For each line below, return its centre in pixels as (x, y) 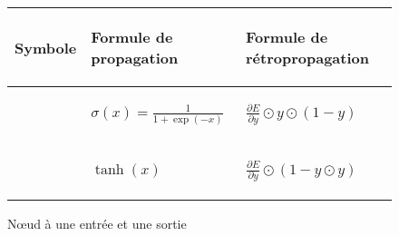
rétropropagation (307, 58)
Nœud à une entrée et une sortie (97, 224)
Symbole (46, 47)
